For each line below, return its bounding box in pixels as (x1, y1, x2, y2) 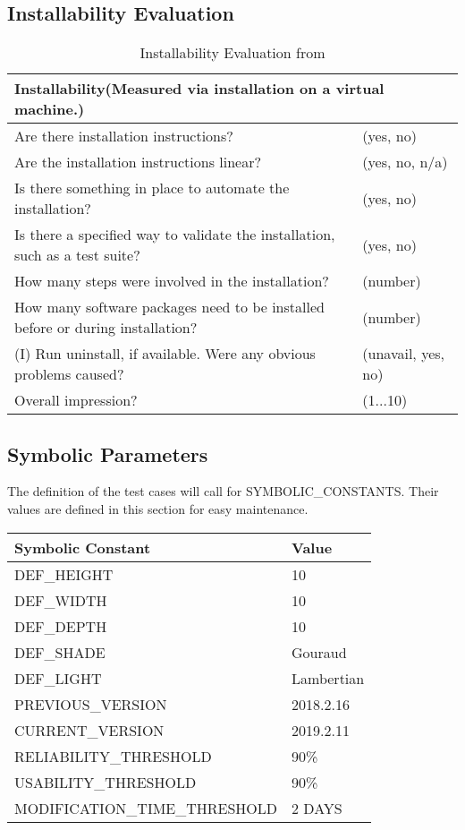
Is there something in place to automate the (14, 177, 290, 199)
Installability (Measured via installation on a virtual (14, 78, 385, 99)
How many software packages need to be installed (14, 296, 325, 318)
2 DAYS (292, 797, 342, 818)
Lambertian (292, 667, 365, 689)
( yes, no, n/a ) (362, 151, 448, 173)
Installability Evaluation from (139, 42, 325, 64)
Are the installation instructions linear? (14, 151, 261, 173)
